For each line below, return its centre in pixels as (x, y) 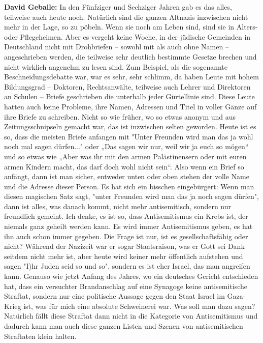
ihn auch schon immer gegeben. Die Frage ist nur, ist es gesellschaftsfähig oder (126, 236)
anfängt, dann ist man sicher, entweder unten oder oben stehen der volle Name (127, 176)
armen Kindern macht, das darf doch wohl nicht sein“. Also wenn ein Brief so (124, 166)
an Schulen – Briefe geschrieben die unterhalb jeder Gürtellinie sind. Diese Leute (129, 96)
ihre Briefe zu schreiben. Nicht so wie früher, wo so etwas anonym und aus (120, 116)
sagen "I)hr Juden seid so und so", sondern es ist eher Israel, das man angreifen (127, 266)
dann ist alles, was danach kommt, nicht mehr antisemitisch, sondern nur (118, 206)
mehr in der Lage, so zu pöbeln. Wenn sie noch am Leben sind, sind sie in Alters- (131, 27)
